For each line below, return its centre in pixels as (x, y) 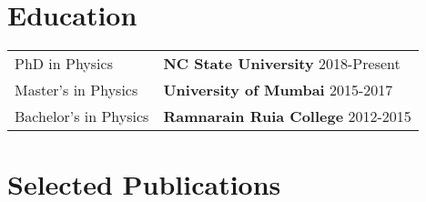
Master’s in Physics (76, 90)
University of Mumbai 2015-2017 (278, 90)
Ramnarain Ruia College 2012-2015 (287, 116)
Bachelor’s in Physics (82, 116)
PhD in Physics (64, 64)
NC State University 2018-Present (282, 64)
